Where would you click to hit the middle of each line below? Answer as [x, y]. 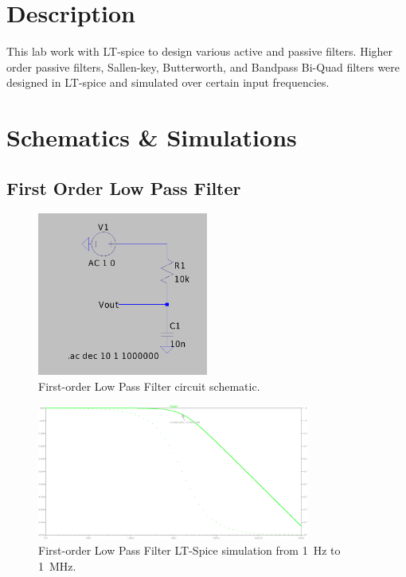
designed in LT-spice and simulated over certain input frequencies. [168, 82]
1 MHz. [57, 565]
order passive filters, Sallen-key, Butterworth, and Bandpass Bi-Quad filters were [203, 66]
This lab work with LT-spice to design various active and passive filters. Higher [200, 51]
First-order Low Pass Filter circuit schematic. [149, 386]
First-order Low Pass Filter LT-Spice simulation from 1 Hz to [189, 550]
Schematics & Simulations [152, 137]
